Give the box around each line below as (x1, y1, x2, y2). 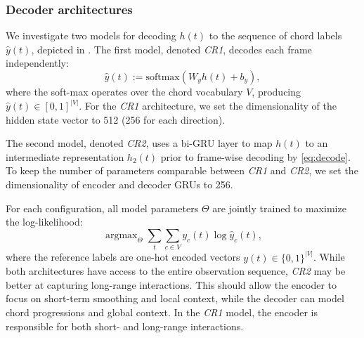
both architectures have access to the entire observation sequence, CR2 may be (6, 264, 346, 278)
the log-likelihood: (6, 214, 83, 229)
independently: (6, 56, 69, 70)
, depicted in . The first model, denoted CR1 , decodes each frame (31, 41, 312, 56)
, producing (252, 84, 301, 98)
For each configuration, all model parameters (6, 200, 199, 215)
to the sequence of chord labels (209, 28, 342, 43)
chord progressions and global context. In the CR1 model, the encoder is (6, 304, 318, 319)
